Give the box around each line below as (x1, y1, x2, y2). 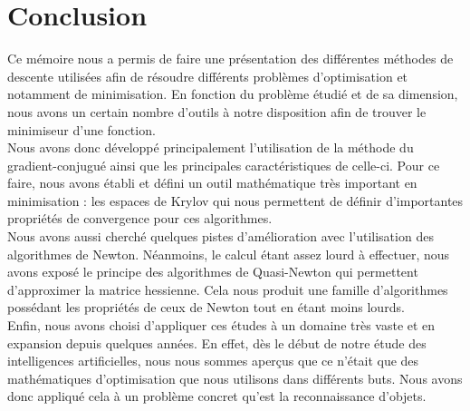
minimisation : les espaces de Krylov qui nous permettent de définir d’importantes (7, 191, 464, 210)
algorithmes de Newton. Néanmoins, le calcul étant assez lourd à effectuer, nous (7, 244, 450, 263)
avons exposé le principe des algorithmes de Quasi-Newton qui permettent (7, 262, 418, 281)
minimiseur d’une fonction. (7, 120, 156, 139)
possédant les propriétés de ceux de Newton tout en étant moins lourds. (7, 298, 405, 317)
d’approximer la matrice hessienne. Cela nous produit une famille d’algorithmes (7, 279, 448, 298)
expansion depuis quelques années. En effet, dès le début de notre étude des (7, 333, 427, 352)
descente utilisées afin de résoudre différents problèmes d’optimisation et (7, 66, 408, 85)
